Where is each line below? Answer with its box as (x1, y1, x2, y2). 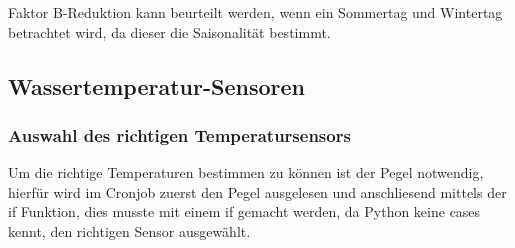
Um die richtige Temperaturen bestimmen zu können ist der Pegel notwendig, (8, 162, 484, 183)
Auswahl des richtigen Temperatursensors (8, 122, 351, 147)
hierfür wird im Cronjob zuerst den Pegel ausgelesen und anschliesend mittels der (8, 181, 507, 202)
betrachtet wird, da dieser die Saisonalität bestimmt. (8, 21, 331, 42)
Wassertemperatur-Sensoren (8, 70, 305, 101)
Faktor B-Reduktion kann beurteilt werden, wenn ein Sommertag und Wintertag (8, 2, 503, 22)
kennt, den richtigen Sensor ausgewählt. (8, 220, 251, 241)
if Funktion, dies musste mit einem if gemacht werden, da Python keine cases (8, 201, 481, 222)
